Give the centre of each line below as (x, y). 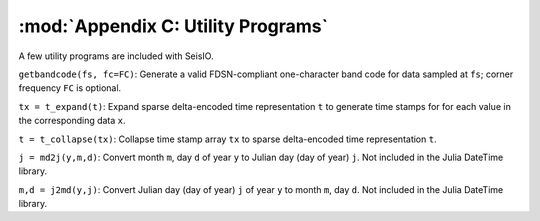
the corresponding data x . (72, 121)
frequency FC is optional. (70, 88)
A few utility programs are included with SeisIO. (116, 56)
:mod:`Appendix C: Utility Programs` (173, 26)
